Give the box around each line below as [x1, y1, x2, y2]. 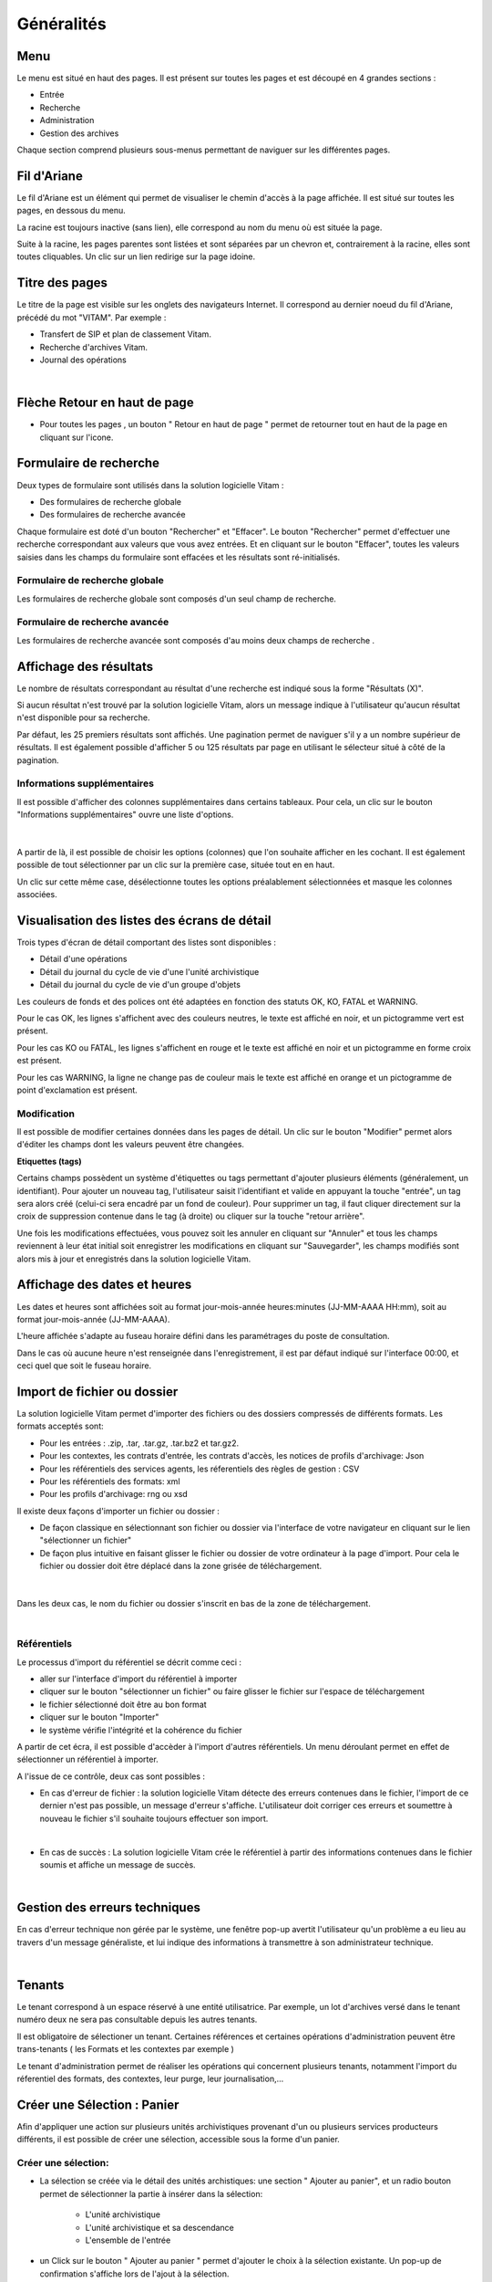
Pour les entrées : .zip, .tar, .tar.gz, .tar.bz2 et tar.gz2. [39, 1438, 240, 1449]
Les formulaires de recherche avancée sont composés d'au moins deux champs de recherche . [16, 634, 375, 645]
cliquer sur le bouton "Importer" [39, 1711, 159, 1722]
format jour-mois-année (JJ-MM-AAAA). [16, 1314, 170, 1324]
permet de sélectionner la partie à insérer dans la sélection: [39, 2188, 263, 2199]
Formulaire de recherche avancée [16, 616, 169, 629]
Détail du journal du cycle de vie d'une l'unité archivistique [39, 966, 260, 977]
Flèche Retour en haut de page [16, 395, 195, 411]
